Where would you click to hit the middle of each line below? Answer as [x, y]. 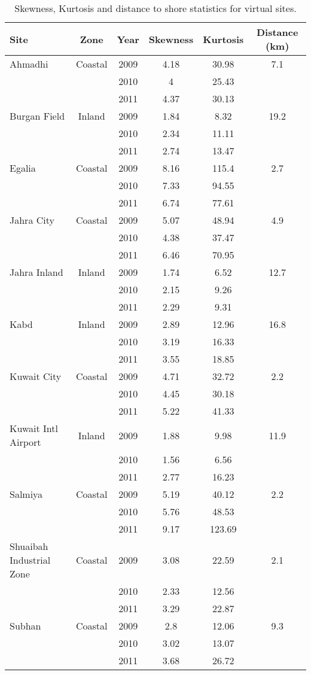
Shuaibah [29, 546]
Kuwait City [36, 376]
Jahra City [32, 220]
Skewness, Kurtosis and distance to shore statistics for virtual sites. [155, 8]
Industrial [30, 560]
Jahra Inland [36, 272]
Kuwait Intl [34, 428]
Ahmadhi [29, 64]
